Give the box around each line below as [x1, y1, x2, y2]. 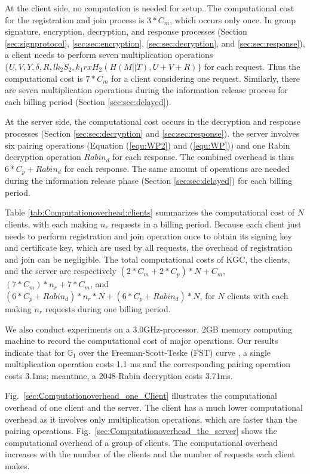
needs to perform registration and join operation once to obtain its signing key [5, 229, 292, 242]
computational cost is [5, 72, 83, 84]
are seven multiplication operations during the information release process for [5, 84, 288, 96]
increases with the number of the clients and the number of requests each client [5, 448, 295, 460]
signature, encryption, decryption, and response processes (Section [5, 25, 247, 38]
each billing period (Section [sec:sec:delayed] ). [5, 95, 171, 107]
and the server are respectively [5, 264, 116, 277]
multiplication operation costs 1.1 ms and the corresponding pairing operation [5, 358, 291, 370]
